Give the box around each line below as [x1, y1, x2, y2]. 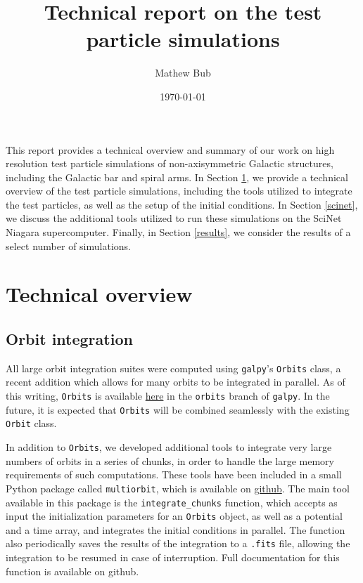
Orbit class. [6, 416, 57, 431]
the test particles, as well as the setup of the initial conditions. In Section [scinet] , [6, 197, 358, 211]
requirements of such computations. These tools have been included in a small [6, 467, 342, 482]
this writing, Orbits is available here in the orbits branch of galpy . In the [6, 388, 330, 403]
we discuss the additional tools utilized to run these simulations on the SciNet [6, 211, 342, 225]
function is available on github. [6, 563, 139, 578]
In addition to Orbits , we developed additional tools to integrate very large [6, 440, 332, 454]
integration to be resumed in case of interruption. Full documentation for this [6, 550, 340, 565]
